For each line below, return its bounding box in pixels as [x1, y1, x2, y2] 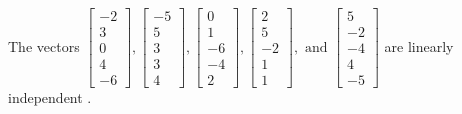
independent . [8, 87, 92, 108]
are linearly [384, 35, 454, 56]
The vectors [8, 35, 80, 56]
